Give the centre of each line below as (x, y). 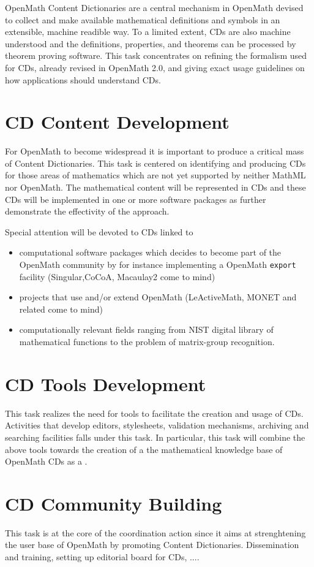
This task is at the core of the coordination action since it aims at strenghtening (155, 532)
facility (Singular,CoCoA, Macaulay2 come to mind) (117, 276)
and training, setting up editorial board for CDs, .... (102, 557)
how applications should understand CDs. (83, 79)
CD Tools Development (106, 383)
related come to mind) (61, 309)
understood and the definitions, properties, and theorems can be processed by (151, 43)
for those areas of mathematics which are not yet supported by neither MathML (155, 175)
